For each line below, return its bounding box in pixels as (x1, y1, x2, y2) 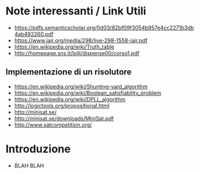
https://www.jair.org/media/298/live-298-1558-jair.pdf (14, 37, 148, 44)
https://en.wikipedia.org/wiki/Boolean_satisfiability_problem (14, 89, 162, 97)
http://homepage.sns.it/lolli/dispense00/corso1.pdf (14, 49, 140, 56)
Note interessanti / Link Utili (5, 4, 147, 18)
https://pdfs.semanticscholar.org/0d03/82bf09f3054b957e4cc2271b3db (14, 24, 194, 31)
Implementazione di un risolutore (5, 67, 132, 77)
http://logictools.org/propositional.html (14, 102, 110, 109)
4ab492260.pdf (14, 30, 54, 37)
